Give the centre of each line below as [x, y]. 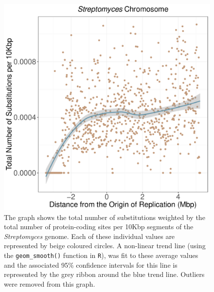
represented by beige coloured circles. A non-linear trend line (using [105, 246]
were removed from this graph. [50, 283]
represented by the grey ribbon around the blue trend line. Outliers [104, 274]
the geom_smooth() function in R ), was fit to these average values [101, 255]
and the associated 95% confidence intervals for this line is [91, 265]
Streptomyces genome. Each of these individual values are [89, 236]
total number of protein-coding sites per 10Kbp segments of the [99, 227]
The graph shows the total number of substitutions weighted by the [105, 217]
